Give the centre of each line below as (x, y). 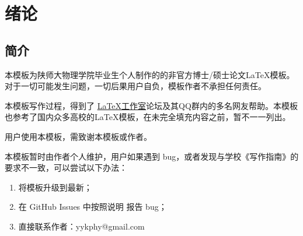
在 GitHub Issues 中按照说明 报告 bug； (93, 207)
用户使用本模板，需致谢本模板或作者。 (78, 136)
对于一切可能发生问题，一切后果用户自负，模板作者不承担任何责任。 (135, 86)
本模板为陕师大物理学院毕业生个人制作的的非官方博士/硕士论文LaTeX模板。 (150, 74)
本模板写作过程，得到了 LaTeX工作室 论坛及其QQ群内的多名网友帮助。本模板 (151, 105)
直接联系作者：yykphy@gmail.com (81, 226)
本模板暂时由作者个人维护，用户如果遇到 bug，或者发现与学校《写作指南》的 (152, 156)
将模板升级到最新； (55, 187)
